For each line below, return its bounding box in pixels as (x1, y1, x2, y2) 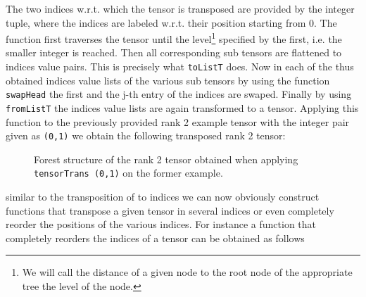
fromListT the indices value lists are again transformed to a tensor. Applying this (6, 100, 359, 115)
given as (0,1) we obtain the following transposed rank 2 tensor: (6, 128, 286, 143)
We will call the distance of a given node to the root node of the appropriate (22, 265, 353, 279)
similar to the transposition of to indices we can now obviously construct (6, 189, 320, 204)
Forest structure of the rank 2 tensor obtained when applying (34, 151, 298, 166)
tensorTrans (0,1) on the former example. (34, 165, 223, 180)
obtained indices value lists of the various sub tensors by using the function (6, 72, 330, 87)
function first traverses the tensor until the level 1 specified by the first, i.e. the (6, 30, 342, 46)
